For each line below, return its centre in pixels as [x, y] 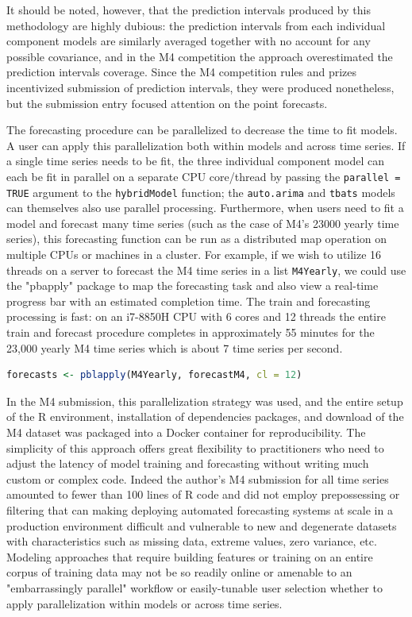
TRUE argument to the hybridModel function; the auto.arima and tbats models [201, 192]
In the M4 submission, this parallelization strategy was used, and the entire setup [205, 401]
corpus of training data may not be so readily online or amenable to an [179, 572]
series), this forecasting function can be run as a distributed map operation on [197, 239]
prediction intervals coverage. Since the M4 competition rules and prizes [182, 72]
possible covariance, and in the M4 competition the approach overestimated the [200, 56]
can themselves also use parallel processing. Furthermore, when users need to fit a [205, 208]
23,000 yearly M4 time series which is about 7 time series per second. [175, 347]
